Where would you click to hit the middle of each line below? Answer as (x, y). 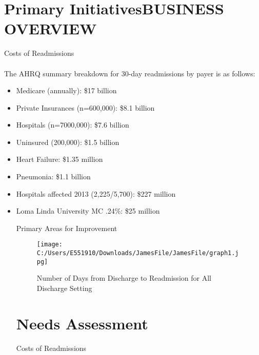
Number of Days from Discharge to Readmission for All (124, 278)
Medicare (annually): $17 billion (66, 90)
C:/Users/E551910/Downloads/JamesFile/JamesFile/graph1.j (138, 253)
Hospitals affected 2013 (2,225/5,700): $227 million (96, 193)
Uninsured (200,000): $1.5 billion (68, 142)
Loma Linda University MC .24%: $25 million (88, 211)
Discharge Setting (64, 288)
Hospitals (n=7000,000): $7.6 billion (73, 125)
